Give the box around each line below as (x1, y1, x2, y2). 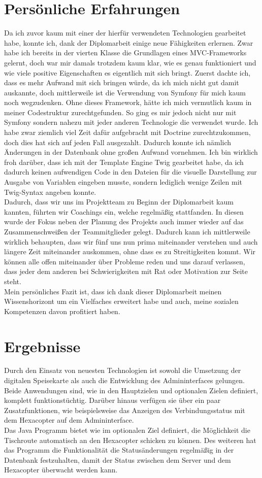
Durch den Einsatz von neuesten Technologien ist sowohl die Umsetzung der (4, 365, 241, 375)
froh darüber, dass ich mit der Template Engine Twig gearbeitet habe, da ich (4, 156, 244, 167)
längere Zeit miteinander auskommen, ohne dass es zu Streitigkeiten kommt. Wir (4, 246, 256, 257)
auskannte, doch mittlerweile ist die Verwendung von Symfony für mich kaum (4, 87, 246, 97)
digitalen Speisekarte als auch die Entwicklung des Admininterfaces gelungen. (4, 375, 245, 386)
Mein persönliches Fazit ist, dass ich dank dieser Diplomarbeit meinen (4, 286, 222, 296)
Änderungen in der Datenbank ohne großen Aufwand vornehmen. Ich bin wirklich (4, 147, 258, 157)
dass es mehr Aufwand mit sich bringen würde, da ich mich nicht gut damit (4, 77, 239, 88)
